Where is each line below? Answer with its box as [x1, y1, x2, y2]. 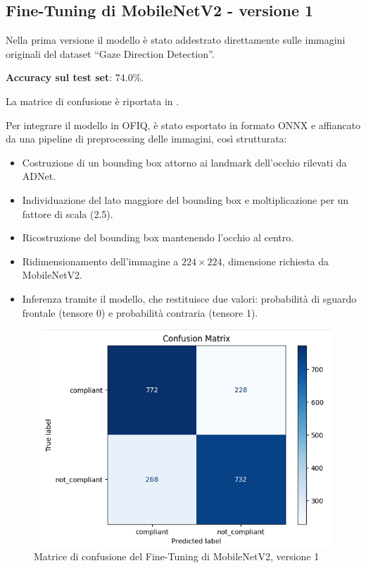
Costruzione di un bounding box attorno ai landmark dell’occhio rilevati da [22, 155, 347, 169]
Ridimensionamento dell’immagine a [22, 253, 179, 268]
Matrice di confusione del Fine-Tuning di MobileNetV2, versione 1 [34, 549, 320, 564]
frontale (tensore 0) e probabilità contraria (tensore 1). [22, 305, 258, 320]
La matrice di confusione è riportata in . [6, 93, 179, 108]
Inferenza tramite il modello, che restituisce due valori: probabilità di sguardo [22, 291, 357, 306]
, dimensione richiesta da [222, 253, 329, 268]
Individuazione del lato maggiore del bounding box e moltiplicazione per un [22, 192, 349, 207]
